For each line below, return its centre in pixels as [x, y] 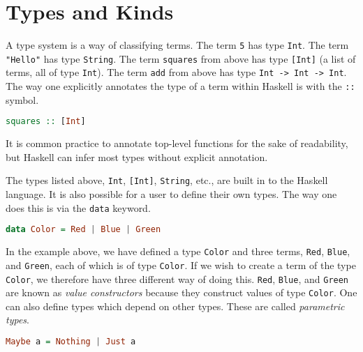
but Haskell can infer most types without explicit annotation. [137, 156]
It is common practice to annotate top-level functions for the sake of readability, [177, 143]
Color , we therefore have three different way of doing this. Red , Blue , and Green [177, 278]
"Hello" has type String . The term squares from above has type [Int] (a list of [181, 58]
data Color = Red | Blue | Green [83, 230]
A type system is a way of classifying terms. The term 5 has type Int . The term [177, 45]
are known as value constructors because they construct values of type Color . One [181, 292]
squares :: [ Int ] [46, 122]
